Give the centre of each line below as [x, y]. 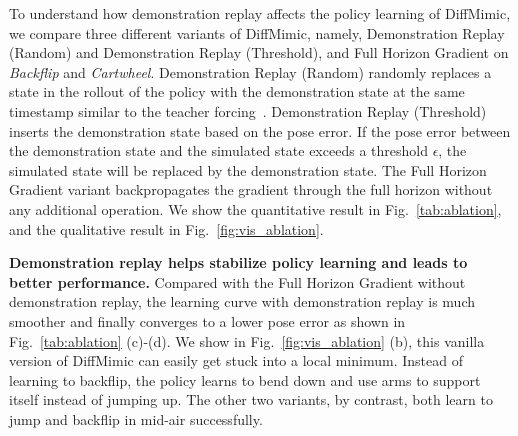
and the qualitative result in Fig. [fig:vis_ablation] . [166, 228]
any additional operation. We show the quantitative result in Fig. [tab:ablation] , [255, 208]
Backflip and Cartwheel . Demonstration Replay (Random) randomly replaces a [250, 71]
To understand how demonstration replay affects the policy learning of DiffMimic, [260, 13]
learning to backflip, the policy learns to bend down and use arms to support [245, 379]
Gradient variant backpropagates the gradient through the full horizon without [251, 189]
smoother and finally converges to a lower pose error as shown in [207, 320]
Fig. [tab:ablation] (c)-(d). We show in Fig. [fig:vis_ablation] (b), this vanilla [247, 340]
